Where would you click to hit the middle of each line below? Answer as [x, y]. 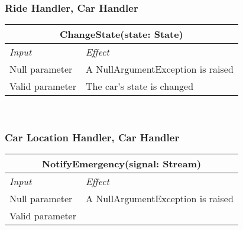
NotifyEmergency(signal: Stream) [122, 164]
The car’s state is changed [140, 86]
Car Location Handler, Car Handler [92, 137]
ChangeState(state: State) [122, 34]
